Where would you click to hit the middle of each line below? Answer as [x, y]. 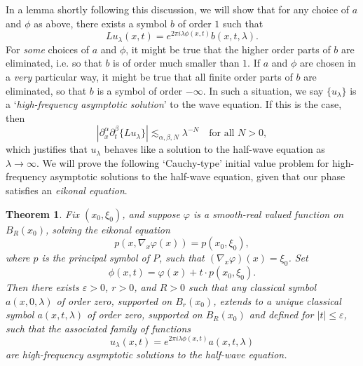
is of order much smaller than [176, 63]
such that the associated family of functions [98, 328]
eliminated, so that [46, 90]
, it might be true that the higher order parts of [228, 49]
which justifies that [47, 149]
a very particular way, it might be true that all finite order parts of [149, 76]
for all [222, 134]
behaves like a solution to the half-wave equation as [214, 149]
